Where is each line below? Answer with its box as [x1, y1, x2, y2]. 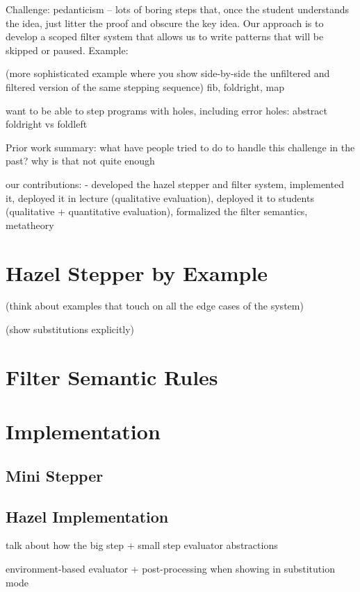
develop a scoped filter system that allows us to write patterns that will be [6, 29, 324, 44]
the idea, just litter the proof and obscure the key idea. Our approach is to [6, 15, 324, 30]
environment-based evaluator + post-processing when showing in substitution [6, 561, 335, 575]
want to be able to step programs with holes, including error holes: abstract [6, 103, 328, 117]
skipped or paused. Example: [6, 42, 129, 57]
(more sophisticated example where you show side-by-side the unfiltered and [6, 66, 330, 81]
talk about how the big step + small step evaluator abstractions [6, 538, 278, 552]
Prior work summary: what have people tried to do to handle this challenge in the [6, 139, 355, 154]
